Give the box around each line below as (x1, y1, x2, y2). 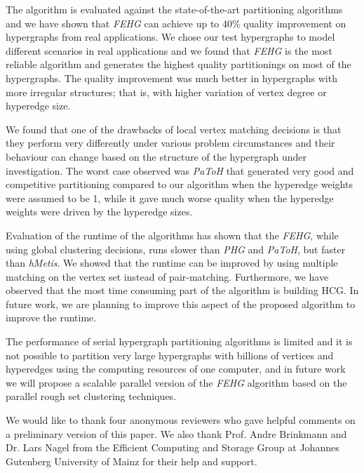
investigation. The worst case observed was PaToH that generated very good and (6, 163, 354, 178)
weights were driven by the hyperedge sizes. (6, 204, 193, 219)
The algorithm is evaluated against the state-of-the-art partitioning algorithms (6, 2, 343, 16)
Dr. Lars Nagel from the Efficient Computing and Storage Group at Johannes (6, 440, 339, 455)
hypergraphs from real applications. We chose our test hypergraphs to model (6, 29, 335, 44)
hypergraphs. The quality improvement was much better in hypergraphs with (6, 70, 337, 85)
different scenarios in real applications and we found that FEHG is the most (6, 43, 332, 58)
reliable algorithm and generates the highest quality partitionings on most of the (6, 57, 351, 72)
